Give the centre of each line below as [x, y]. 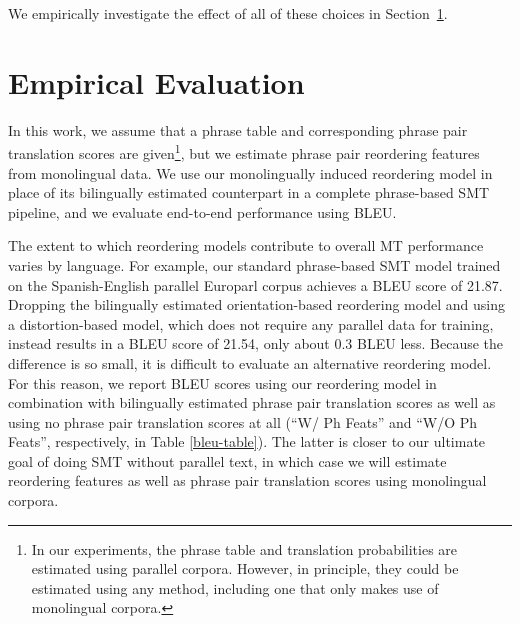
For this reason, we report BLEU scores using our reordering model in [222, 382]
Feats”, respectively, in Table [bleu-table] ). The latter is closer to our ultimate [247, 441]
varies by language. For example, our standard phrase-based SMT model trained [254, 264]
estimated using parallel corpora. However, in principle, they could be [245, 568]
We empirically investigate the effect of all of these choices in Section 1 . [228, 13]
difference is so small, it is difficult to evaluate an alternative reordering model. [250, 362]
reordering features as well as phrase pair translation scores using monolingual [247, 480]
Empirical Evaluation [156, 81]
